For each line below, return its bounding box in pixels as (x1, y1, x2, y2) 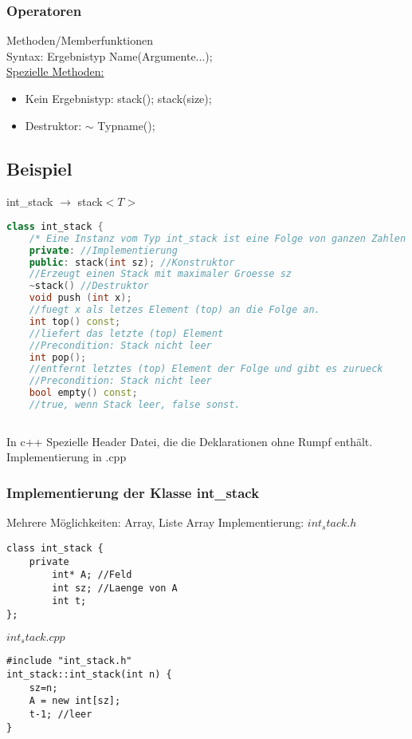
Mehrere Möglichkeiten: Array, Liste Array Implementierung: (6, 514, 304, 531)
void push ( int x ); (29, 292, 132, 304)
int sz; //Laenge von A (52, 582, 178, 594)
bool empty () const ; (29, 387, 138, 399)
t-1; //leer (29, 708, 92, 720)
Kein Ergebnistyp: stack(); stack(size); (25, 90, 212, 106)
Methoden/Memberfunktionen (6, 32, 154, 49)
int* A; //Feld (52, 569, 132, 581)
